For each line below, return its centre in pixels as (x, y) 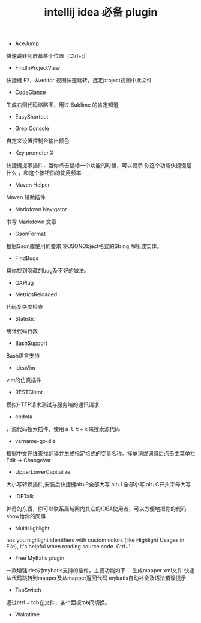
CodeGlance (30, 92)
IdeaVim (25, 368)
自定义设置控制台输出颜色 (38, 141)
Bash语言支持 (23, 356)
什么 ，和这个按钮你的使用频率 (44, 173)
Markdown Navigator (41, 209)
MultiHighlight (32, 528)
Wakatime (27, 615)
